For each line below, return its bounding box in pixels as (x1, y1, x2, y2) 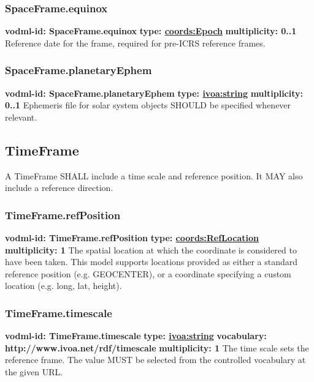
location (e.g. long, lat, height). (5, 279, 122, 292)
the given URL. (5, 365, 63, 378)
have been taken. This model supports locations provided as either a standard (5, 255, 298, 268)
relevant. (5, 110, 37, 123)
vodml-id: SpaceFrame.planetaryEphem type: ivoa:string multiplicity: (5, 86, 303, 99)
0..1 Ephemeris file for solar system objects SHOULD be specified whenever (5, 99, 291, 111)
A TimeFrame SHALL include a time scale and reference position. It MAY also (5, 169, 303, 182)
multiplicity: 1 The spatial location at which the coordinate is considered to (5, 243, 297, 256)
